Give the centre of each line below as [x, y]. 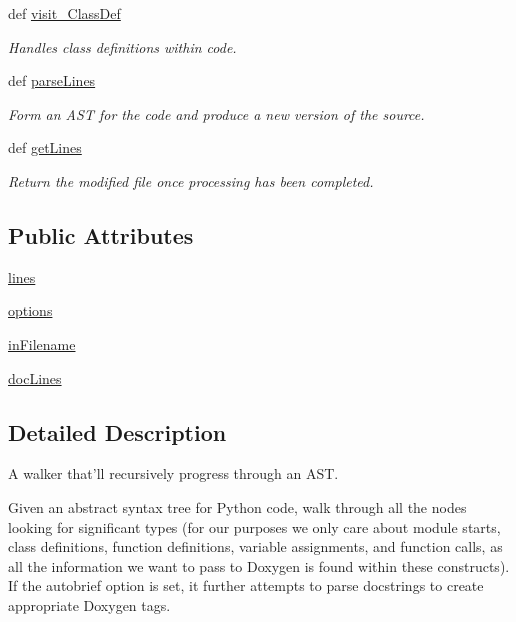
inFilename [42, 343]
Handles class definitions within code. [122, 46]
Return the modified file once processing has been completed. [191, 180]
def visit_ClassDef [64, 13]
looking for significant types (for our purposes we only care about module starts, [254, 526]
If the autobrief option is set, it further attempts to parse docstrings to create [246, 585]
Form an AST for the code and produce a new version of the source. [216, 113]
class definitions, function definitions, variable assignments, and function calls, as [255, 546]
